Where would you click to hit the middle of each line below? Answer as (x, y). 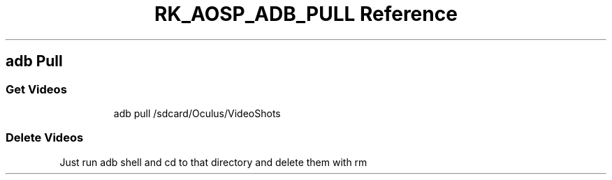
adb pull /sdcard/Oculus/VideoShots (197, 113)
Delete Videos (45, 138)
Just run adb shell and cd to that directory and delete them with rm (213, 162)
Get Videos (36, 89)
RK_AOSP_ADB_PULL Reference (306, 14)
